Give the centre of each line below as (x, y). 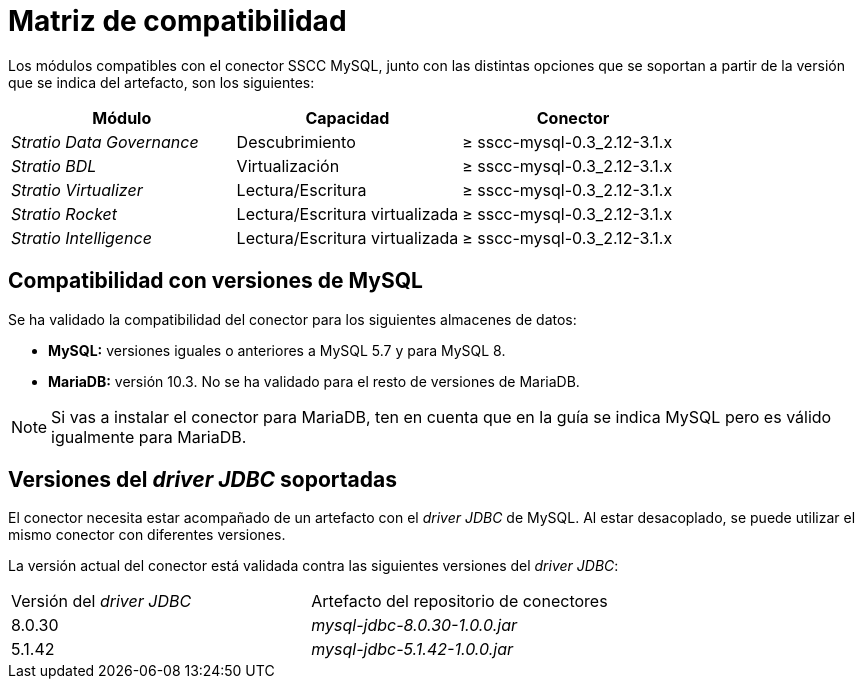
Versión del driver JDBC (101, 601)
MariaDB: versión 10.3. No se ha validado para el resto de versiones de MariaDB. (314, 381)
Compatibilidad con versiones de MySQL (215, 281)
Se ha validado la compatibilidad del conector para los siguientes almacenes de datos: (292, 319)
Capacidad (347, 117)
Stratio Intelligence (81, 237)
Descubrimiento (296, 141)
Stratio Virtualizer (77, 189)
